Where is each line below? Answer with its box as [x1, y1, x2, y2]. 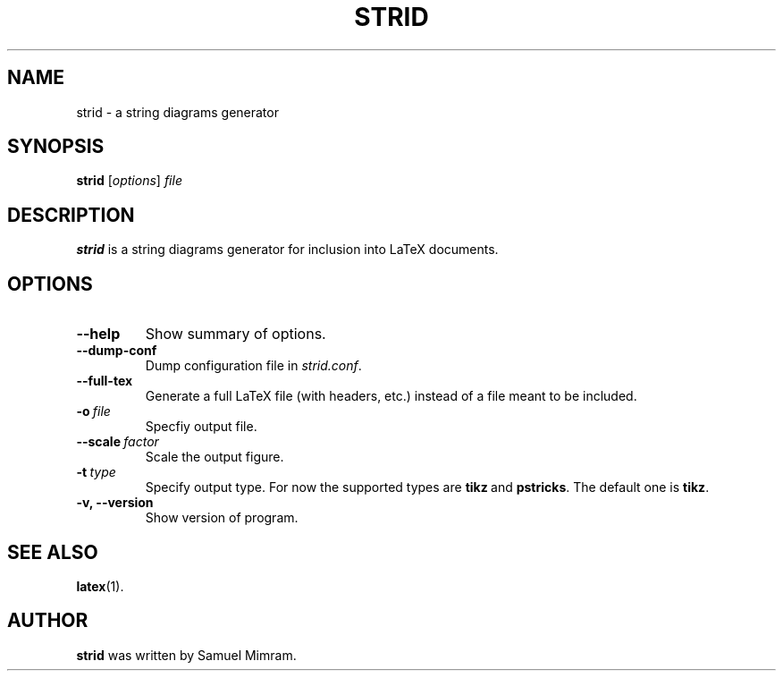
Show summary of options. [145, 325, 326, 343]
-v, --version [76, 495, 154, 511]
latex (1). [76, 578, 124, 594]
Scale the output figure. [145, 449, 284, 465]
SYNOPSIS [7, 135, 105, 158]
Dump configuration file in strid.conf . [145, 358, 362, 374]
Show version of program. [145, 510, 299, 526]
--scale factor [76, 434, 159, 450]
